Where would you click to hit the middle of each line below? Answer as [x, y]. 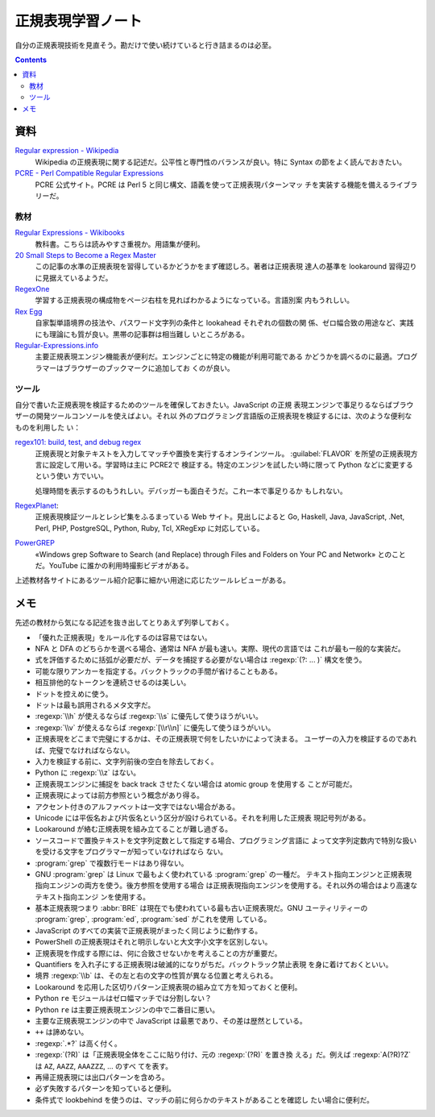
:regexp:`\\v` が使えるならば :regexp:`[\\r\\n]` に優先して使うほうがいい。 [155, 727]
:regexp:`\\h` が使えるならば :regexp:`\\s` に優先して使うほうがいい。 [149, 716]
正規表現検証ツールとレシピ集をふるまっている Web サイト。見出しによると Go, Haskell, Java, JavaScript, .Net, [220, 517]
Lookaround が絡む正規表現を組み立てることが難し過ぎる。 [134, 829]
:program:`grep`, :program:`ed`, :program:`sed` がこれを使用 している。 [153, 920]
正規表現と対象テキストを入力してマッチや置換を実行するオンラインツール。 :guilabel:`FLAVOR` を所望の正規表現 [223, 453]
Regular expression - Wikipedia [67, 151]
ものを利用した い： [48, 427]
